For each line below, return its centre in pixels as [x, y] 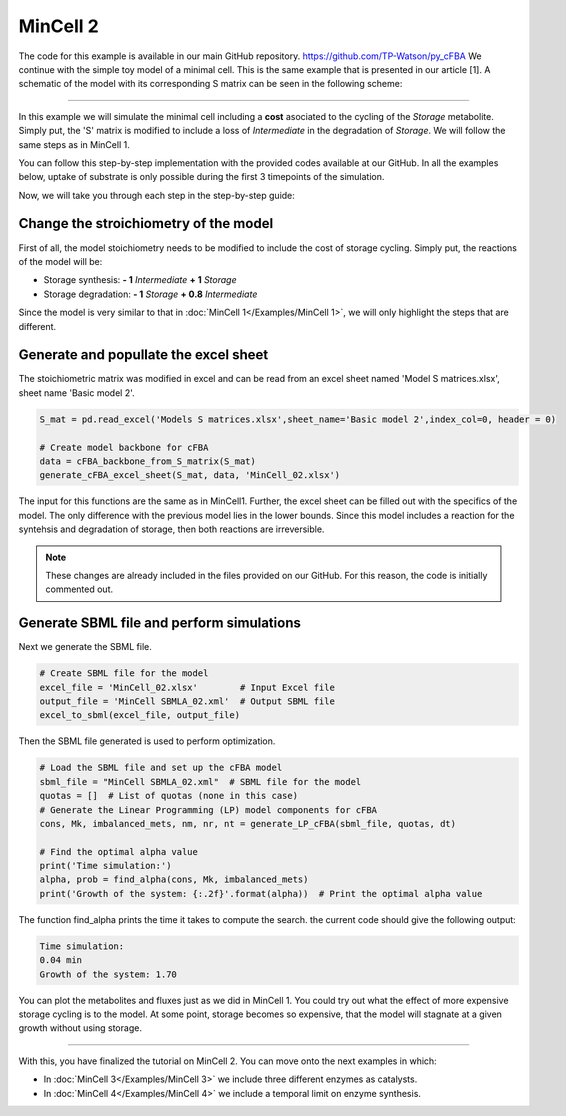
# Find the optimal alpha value [119, 851]
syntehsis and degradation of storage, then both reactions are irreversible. [171, 529]
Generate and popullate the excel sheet [143, 355]
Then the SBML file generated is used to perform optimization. [147, 741]
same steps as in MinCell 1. [74, 144]
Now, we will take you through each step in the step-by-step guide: [156, 195]
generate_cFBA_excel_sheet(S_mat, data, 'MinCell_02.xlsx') [190, 475]
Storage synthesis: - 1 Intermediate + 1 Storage [140, 280]
